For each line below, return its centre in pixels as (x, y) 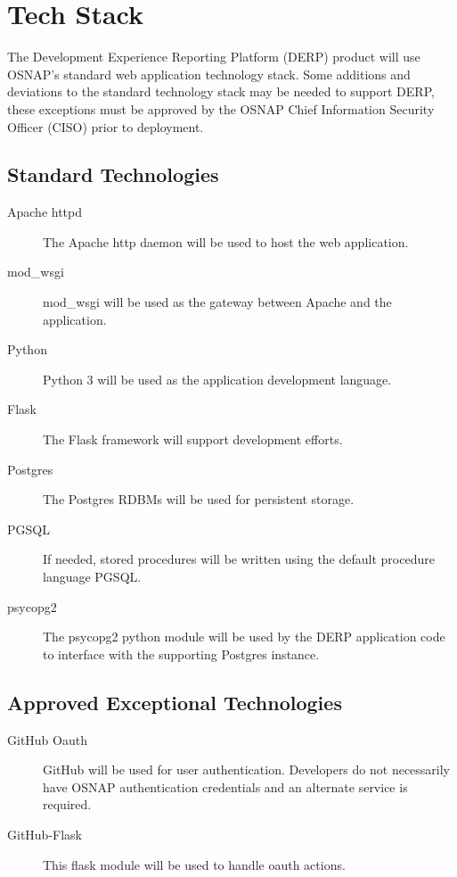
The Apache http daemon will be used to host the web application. (226, 241)
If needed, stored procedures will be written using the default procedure (239, 559)
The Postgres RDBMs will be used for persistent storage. (199, 499)
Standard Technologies (113, 174)
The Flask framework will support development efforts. (193, 439)
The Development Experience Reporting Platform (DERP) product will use (214, 57)
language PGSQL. (92, 577)
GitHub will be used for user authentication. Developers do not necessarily (247, 769)
